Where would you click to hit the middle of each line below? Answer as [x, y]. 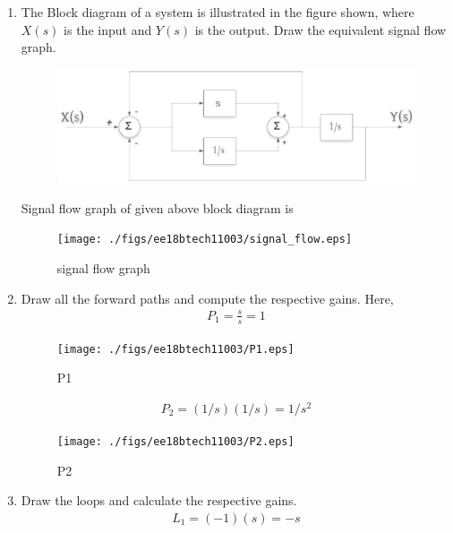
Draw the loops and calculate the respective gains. [159, 500]
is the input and [108, 29]
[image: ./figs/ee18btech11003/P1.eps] [175, 349]
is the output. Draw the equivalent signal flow [321, 29]
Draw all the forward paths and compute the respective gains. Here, [207, 298]
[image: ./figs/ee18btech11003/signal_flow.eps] [205, 240]
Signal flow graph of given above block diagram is [157, 207]
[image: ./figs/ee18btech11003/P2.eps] [175, 441]
